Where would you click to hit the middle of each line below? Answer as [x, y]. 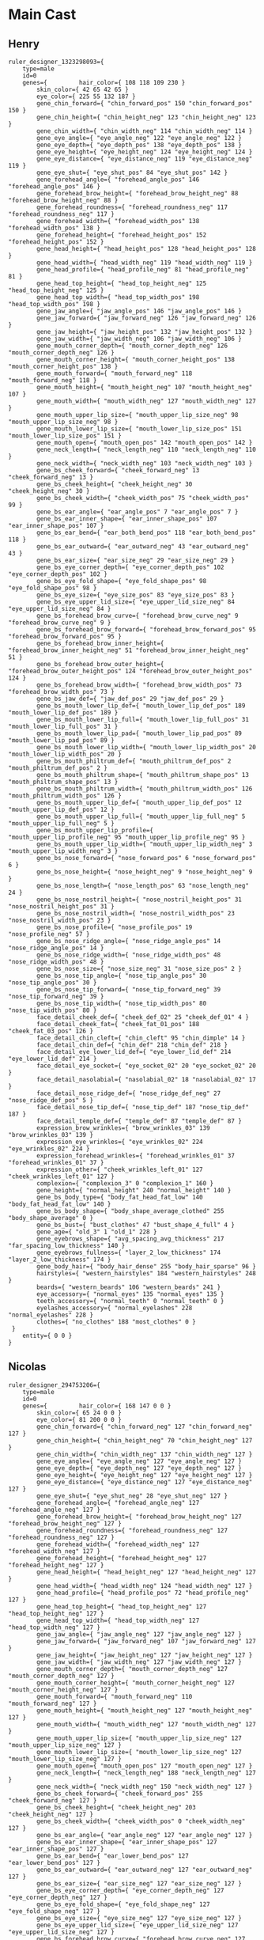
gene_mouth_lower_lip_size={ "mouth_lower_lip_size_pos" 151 [140, 429]
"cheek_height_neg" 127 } [51, 1814]
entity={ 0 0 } [47, 1336]
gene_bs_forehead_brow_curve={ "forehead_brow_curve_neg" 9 [138, 616]
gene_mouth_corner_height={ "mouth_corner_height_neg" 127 [136, 1683]
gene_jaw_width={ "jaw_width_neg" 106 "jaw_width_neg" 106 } [140, 339]
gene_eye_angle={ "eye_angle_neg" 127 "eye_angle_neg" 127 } [140, 1461]
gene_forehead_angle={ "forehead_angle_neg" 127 [118, 1502]
